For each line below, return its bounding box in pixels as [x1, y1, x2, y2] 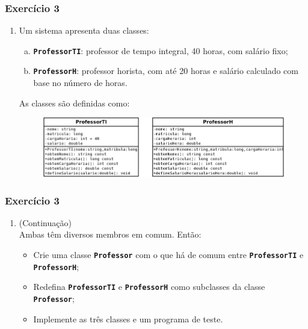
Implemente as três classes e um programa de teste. [33, 312, 223, 325]
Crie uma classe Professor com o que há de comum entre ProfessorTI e [33, 248, 304, 260]
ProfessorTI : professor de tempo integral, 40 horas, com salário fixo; [33, 44, 288, 57]
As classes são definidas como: [19, 96, 130, 109]
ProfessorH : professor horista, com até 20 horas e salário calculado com [33, 64, 299, 77]
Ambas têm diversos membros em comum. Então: [19, 228, 202, 241]
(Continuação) [19, 216, 72, 229]
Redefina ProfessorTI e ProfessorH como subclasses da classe [33, 280, 265, 293]
